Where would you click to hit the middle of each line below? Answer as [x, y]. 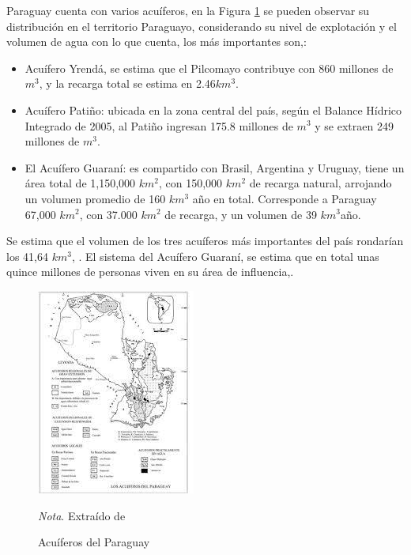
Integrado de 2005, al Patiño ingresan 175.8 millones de [159, 125]
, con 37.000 [108, 214]
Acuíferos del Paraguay [94, 542]
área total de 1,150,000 [80, 183]
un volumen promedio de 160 [95, 198]
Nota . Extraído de [82, 515]
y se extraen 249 [354, 125]
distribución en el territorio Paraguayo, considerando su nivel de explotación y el [202, 26]
